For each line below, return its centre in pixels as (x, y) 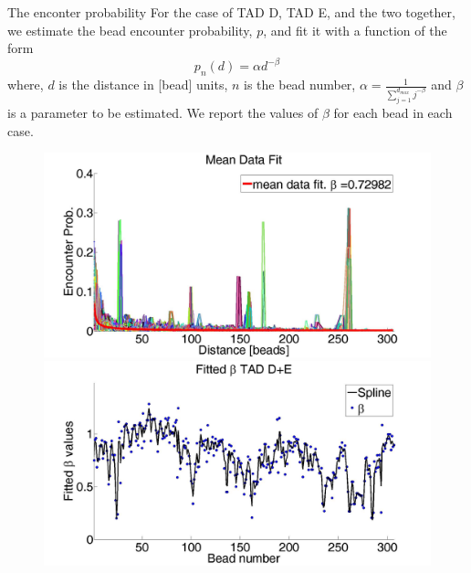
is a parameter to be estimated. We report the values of (163, 112)
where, (26, 85)
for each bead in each (393, 112)
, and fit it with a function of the (355, 30)
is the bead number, (300, 85)
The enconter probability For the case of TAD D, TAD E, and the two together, (231, 12)
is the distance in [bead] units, (143, 85)
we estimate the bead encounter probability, (130, 30)
